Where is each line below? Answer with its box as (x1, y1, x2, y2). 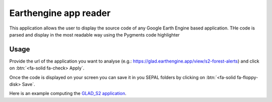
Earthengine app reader (9, 7, 111, 18)
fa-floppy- (237, 74, 258, 80)
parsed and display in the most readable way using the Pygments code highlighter (9, 31, 180, 37)
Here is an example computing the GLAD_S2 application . (9, 90, 127, 96)
